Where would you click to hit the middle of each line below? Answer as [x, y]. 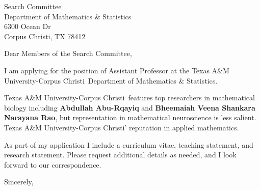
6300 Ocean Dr [28, 26]
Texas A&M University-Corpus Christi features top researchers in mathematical [129, 98]
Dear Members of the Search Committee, [68, 53]
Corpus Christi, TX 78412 [45, 36]
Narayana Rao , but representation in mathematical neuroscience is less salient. [130, 117]
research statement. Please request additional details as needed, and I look [120, 155]
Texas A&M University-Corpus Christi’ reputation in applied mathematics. [122, 127]
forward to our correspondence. [53, 164]
